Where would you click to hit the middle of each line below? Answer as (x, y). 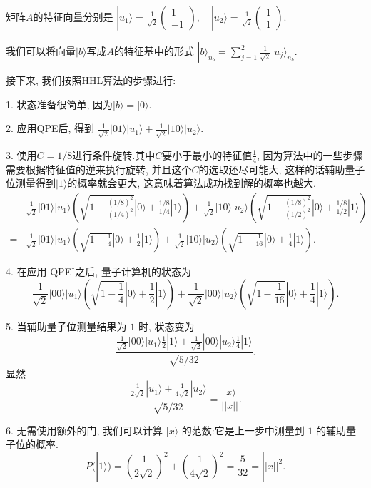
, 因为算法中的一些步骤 (310, 154)
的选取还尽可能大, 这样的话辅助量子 (282, 169)
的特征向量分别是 (73, 16)
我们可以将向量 (41, 51)
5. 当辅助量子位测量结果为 (66, 326)
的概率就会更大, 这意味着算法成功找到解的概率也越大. (192, 183)
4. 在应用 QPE (39, 271)
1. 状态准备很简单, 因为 (60, 104)
